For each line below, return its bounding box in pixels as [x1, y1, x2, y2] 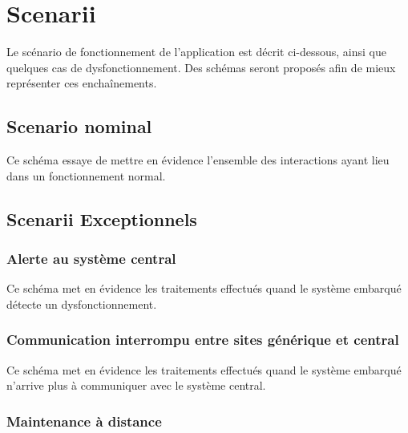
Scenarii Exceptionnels [6, 206, 197, 231]
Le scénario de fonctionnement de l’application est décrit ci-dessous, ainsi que [6, 43, 386, 60]
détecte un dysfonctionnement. [6, 295, 157, 312]
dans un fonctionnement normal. [6, 167, 166, 184]
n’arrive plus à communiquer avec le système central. [6, 377, 266, 394]
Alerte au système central [6, 249, 176, 268]
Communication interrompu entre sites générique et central [6, 330, 399, 350]
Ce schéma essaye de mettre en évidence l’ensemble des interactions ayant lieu [6, 152, 390, 168]
